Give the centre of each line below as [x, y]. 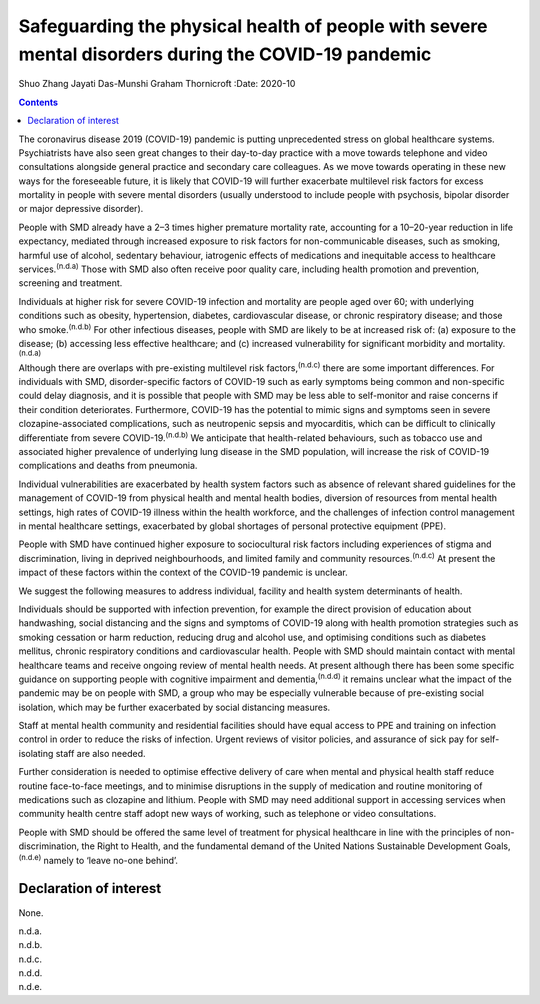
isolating [36, 753]
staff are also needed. [100, 753]
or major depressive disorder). [81, 209]
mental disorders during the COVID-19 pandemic [225, 54]
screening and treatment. [70, 283]
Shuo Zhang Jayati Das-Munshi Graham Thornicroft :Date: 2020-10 [157, 84]
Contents [38, 102]
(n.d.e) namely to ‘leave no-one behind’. [98, 859]
